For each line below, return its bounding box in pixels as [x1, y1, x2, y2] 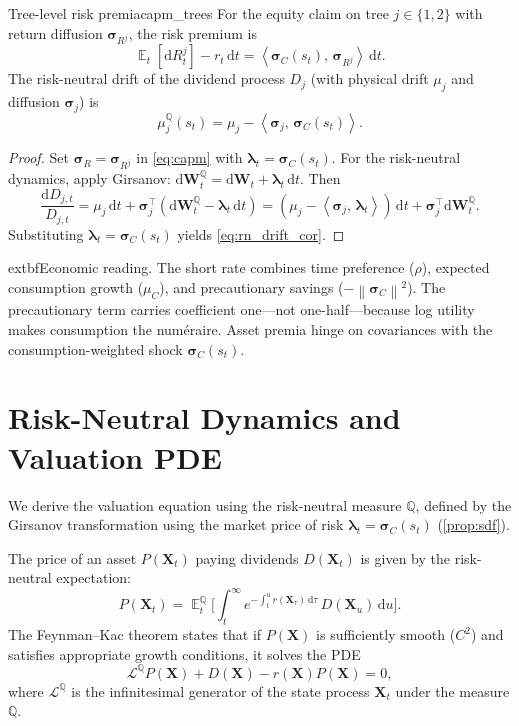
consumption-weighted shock [8, 338, 183, 359]
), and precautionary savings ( [159, 276, 344, 297]
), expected [421, 257, 490, 278]
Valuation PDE [8, 436, 222, 477]
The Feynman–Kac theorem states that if [8, 624, 262, 645]
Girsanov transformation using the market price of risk [8, 514, 344, 535]
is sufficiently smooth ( [316, 624, 456, 645]
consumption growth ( [8, 276, 144, 297]
